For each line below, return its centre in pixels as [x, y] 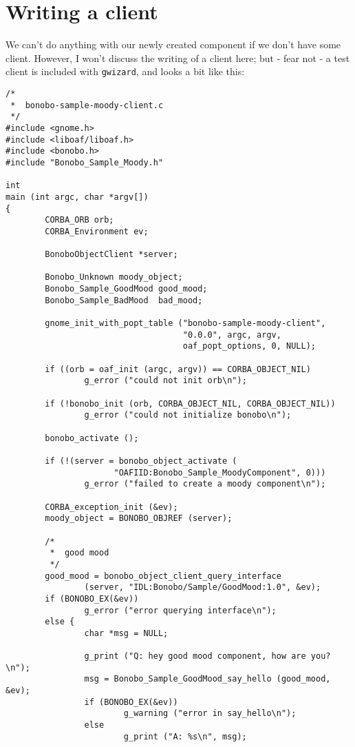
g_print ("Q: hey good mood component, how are [195, 656]
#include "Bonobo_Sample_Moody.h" [85, 162]
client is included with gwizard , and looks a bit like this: [125, 71]
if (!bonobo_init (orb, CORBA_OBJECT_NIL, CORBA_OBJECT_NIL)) [190, 403]
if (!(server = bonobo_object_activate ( [141, 461]
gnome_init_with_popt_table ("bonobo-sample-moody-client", [185, 324]
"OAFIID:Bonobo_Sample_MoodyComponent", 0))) [220, 472]
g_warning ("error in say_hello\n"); [210, 714]
